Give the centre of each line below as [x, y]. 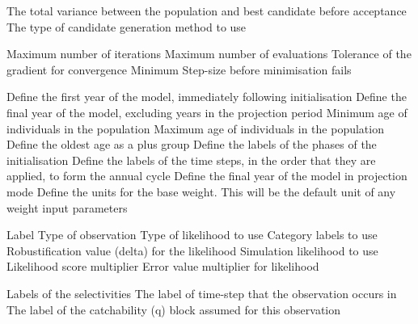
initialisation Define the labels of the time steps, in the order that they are [191, 160]
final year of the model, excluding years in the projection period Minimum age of [207, 112]
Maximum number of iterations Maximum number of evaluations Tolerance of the [209, 54]
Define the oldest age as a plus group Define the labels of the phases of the [192, 144]
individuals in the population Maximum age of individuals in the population [195, 128]
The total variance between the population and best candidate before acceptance [207, 11]
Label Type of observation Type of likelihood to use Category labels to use [192, 235]
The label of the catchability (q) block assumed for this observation [173, 309]
